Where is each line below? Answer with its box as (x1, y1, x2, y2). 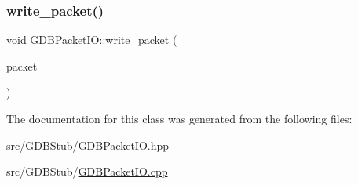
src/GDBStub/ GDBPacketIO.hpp (6, 136, 170, 153)
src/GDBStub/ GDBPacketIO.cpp (6, 163, 168, 180)
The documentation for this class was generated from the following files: (6, 111, 353, 126)
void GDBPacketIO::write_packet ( (6, 31, 177, 48)
